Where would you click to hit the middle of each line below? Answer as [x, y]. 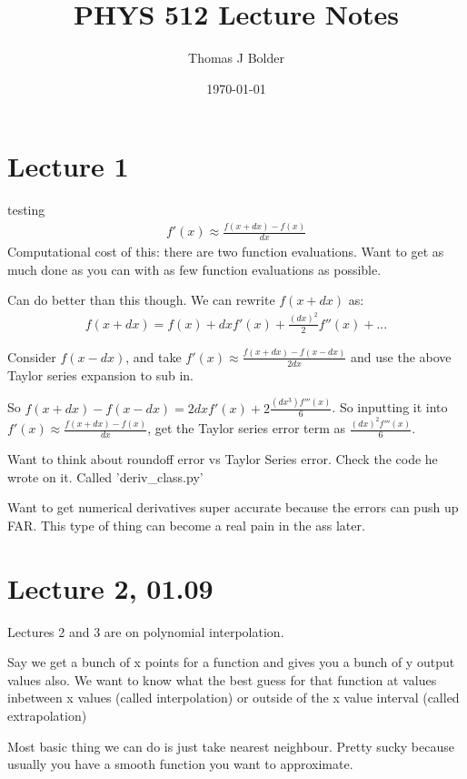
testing [26, 210]
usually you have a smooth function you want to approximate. [180, 764]
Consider [32, 356]
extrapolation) [47, 715]
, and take [154, 356]
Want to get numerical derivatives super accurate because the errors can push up [233, 507]
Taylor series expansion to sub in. [100, 374]
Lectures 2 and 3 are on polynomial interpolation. [146, 631]
